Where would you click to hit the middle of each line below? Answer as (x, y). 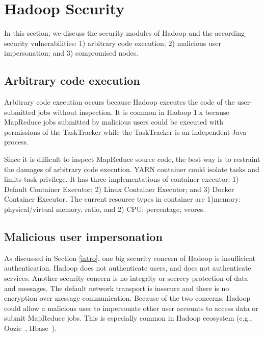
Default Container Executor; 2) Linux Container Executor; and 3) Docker (119, 189)
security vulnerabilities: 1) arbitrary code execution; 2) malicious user (113, 43)
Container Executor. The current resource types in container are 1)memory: (123, 199)
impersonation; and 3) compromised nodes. (71, 53)
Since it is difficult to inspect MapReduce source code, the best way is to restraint (132, 159)
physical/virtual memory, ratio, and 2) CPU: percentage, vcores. (105, 209)
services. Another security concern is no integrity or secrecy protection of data (126, 278)
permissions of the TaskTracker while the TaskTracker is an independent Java (125, 131)
